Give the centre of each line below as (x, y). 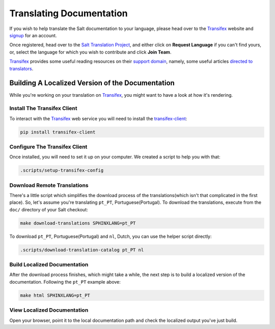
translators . (21, 68)
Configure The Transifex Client (48, 147)
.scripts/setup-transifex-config (62, 170)
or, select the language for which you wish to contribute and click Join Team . (90, 52)
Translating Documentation (68, 13)
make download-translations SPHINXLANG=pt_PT (78, 223)
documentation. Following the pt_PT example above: (65, 282)
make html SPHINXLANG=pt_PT (55, 295)
